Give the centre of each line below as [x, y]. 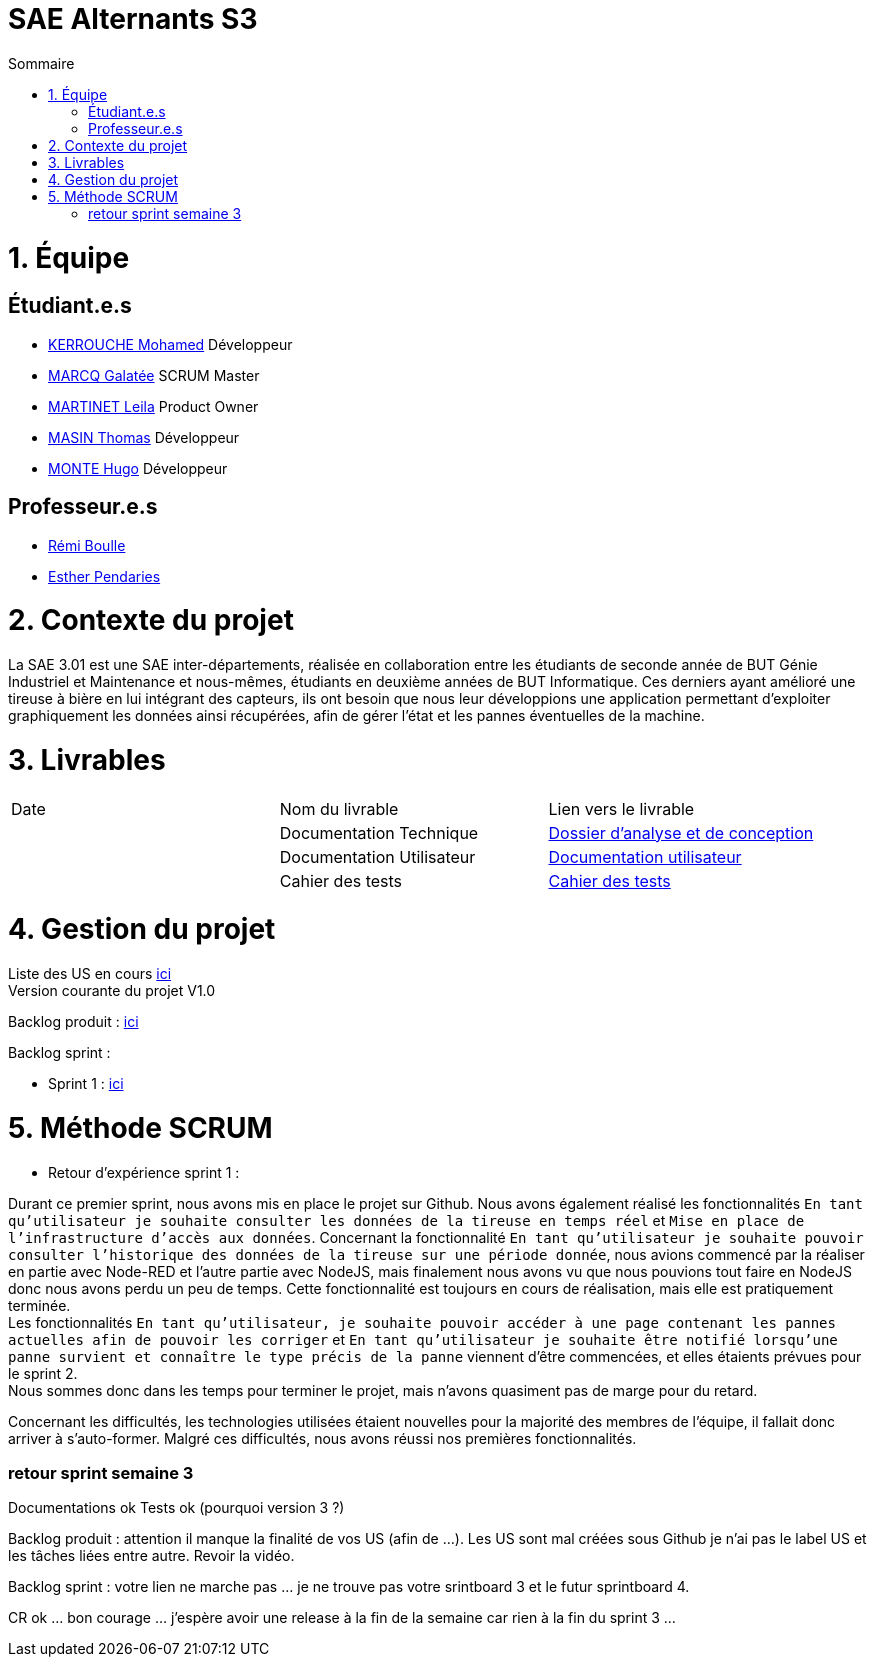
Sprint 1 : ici [86, 1084]
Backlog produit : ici [73, 1022]
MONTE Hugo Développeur [138, 468]
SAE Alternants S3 [133, 19]
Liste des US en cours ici [90, 974]
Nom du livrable [339, 808]
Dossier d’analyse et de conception [681, 832]
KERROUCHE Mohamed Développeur [170, 344]
